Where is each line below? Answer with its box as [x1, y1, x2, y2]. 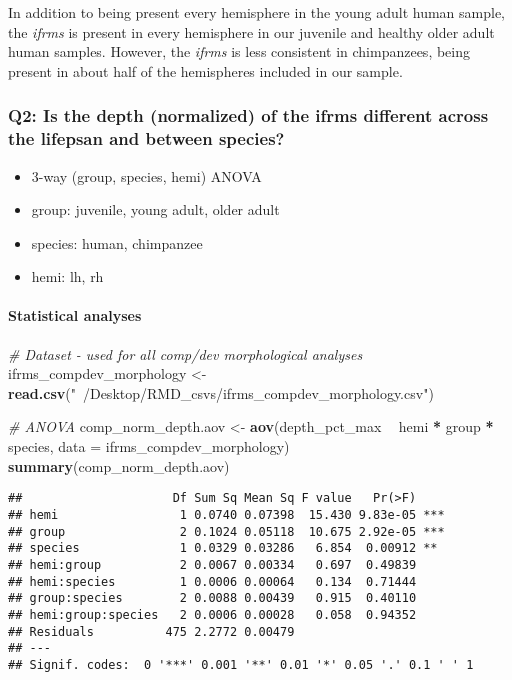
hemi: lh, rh [31, 266, 104, 287]
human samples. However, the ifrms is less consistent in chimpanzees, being [8, 41, 471, 62]
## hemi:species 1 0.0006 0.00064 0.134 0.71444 [8, 574, 417, 589]
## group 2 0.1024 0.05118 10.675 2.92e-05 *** [8, 524, 445, 539]
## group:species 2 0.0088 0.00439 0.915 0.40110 [8, 591, 417, 606]
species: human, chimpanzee [31, 232, 203, 253]
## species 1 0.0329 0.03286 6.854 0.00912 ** [8, 541, 438, 556]
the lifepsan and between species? [8, 126, 285, 151]
